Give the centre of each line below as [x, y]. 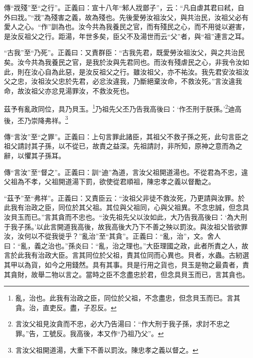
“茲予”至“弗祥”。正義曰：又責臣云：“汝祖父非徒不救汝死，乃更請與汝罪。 [121, 198]
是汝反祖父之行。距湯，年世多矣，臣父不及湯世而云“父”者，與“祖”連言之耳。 [126, 36]
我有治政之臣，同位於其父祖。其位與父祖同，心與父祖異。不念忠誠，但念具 [130, 207]
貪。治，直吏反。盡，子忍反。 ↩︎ [66, 307]
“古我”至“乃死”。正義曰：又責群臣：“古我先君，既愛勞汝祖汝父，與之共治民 [125, 52]
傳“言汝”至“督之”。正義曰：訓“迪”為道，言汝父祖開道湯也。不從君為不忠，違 [126, 172]
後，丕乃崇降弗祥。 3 [36, 119]
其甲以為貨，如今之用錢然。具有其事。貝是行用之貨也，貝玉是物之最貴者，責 [126, 264]
